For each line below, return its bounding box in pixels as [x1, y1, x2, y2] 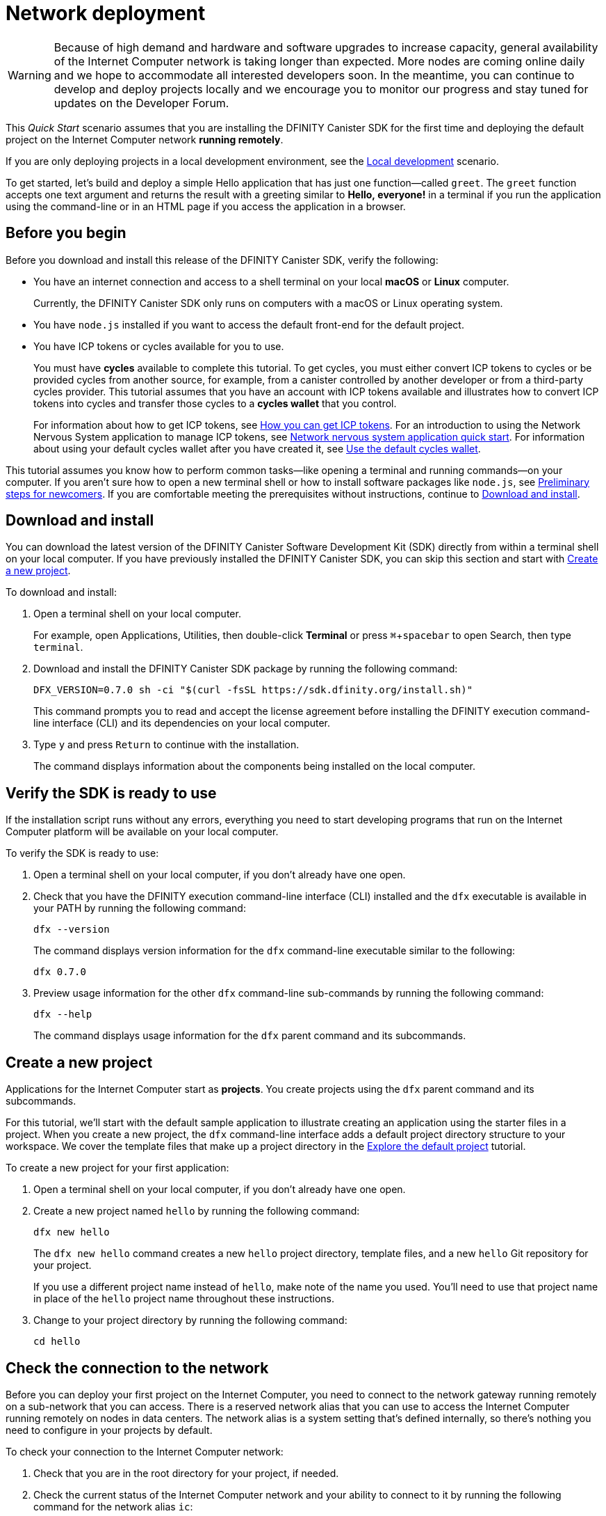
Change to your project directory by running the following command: [33, 1314, 347, 1327]
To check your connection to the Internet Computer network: [6, 1445, 284, 1458]
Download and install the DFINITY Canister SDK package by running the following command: [33, 663, 458, 675]
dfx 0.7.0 [33, 966, 86, 978]
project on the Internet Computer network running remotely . [6, 133, 284, 145]
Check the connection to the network [6, 1359, 269, 1377]
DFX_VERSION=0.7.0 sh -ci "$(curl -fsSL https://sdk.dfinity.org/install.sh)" [33, 684, 473, 696]
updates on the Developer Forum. [54, 95, 229, 110]
